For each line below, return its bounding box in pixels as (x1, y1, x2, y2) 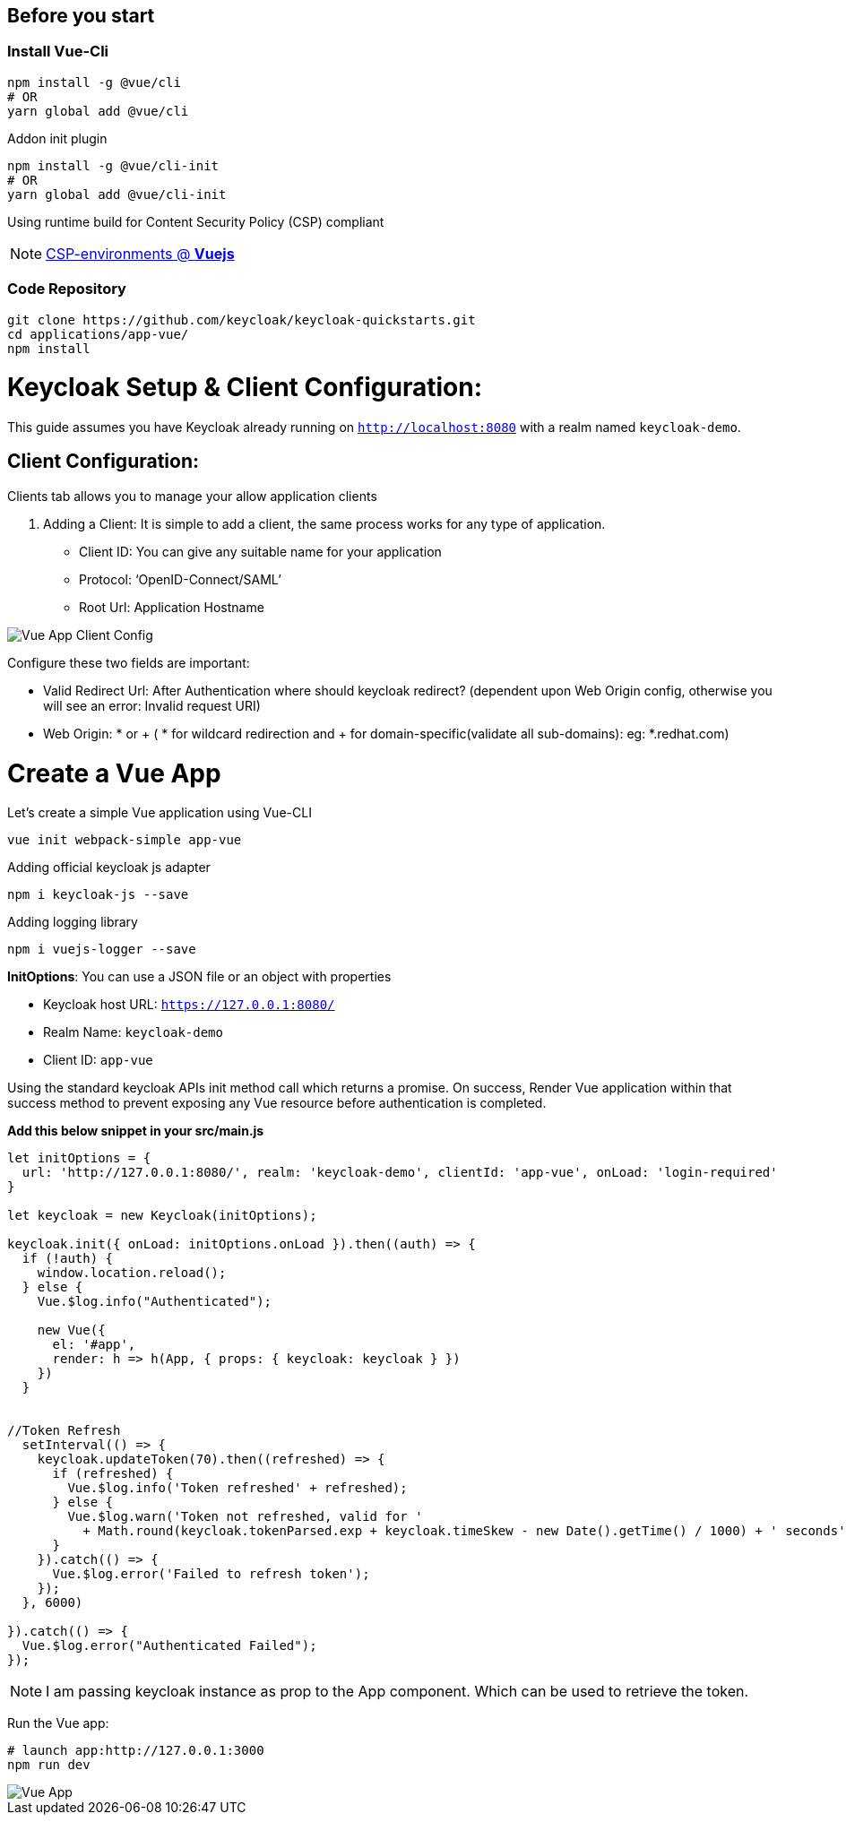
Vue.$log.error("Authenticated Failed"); (22, 1638, 317, 1654)
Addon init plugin (7, 130, 108, 146)
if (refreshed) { (52, 1466, 174, 1481)
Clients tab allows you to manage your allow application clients (7, 488, 377, 504)
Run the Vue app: (7, 1715, 109, 1731)
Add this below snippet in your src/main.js (7, 1123, 264, 1139)
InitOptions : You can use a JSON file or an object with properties (7, 969, 392, 985)
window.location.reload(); (37, 1265, 227, 1281)
